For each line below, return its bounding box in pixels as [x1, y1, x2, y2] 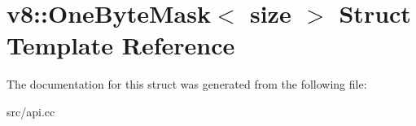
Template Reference [7, 28, 235, 62]
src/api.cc [7, 102, 55, 119]
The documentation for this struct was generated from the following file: [7, 76, 367, 93]
